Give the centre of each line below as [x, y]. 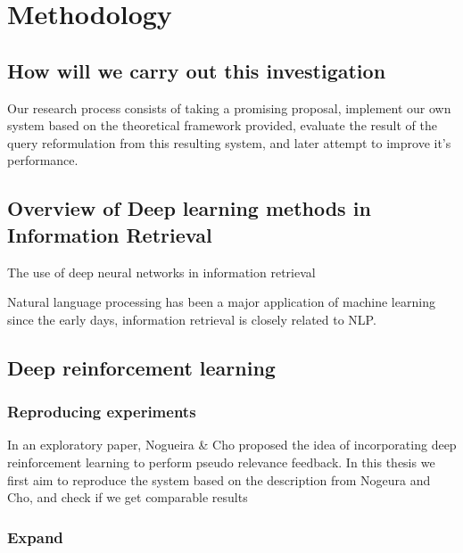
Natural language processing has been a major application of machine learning [221, 302]
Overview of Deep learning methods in [189, 208]
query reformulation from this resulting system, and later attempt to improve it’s [229, 142]
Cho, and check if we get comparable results [128, 497]
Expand [35, 536]
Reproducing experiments [102, 412]
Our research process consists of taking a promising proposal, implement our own [229, 107]
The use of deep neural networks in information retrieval [161, 272]
